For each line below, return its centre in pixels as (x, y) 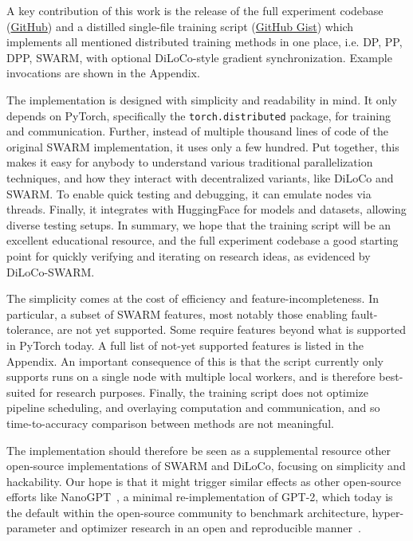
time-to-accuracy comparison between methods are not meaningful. (170, 423)
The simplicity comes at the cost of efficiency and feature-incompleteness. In (193, 298)
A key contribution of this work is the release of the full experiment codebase (195, 10)
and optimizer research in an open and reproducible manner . (210, 528)
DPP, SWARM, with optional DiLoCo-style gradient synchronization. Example (199, 57)
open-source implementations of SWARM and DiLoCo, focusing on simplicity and (206, 466)
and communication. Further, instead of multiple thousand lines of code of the (197, 131)
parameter (31, 528)
